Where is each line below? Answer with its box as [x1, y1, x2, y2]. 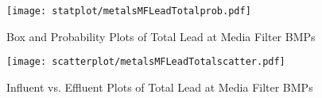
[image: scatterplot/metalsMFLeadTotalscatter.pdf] [6, 56, 285, 68]
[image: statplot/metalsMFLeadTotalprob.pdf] [6, 6, 251, 17]
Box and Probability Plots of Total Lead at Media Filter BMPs [6, 28, 316, 44]
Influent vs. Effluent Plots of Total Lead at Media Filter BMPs [6, 78, 313, 95]
